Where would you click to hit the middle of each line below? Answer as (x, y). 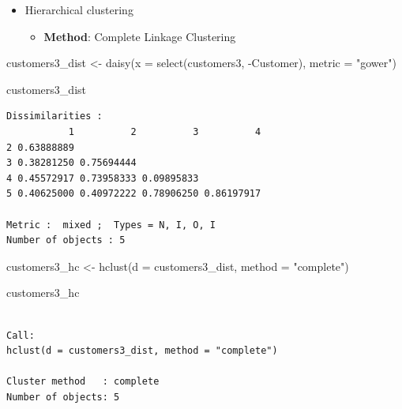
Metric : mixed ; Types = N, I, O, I (111, 225)
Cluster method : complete (83, 382)
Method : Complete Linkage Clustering (140, 36)
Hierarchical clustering (79, 9)
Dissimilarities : (54, 116)
